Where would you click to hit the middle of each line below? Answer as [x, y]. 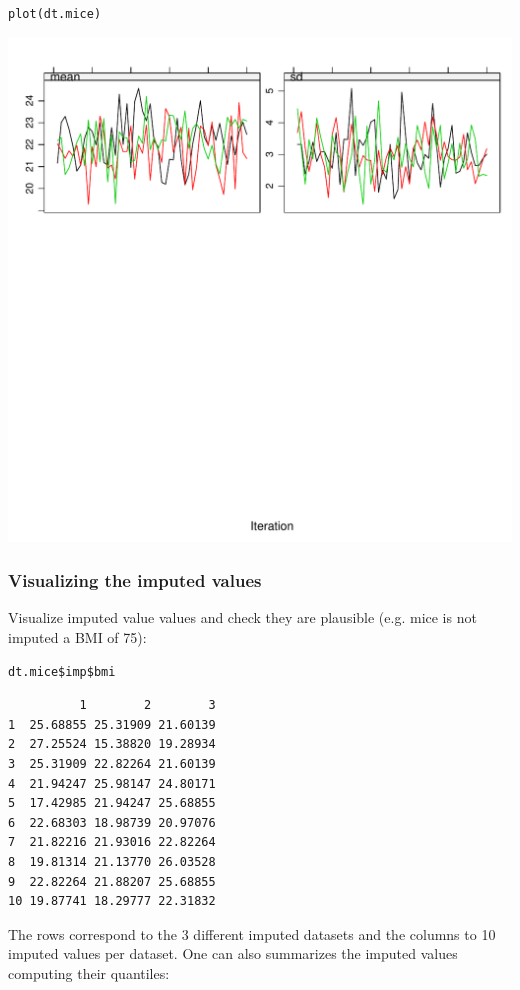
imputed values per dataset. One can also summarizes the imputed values [233, 953]
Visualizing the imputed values [135, 580]
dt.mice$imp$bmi [62, 671]
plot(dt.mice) [55, 14]
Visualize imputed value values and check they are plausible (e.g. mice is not [242, 617]
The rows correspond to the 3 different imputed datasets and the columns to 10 [252, 933]
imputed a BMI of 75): [77, 637]
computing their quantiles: [89, 972]
